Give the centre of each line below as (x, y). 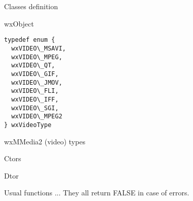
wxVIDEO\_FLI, (35, 91)
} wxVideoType (28, 125)
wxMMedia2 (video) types (45, 141)
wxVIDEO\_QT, (33, 66)
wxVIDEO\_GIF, (35, 74)
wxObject (19, 23)
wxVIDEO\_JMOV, (37, 82)
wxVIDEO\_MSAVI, (39, 49)
